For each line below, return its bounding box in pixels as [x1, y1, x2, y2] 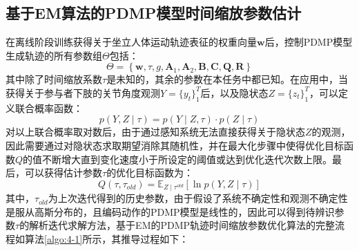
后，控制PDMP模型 [264, 35, 353, 49]
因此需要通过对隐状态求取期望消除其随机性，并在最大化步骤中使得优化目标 [6, 138, 344, 152]
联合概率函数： [14, 100, 83, 115]
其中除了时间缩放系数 [6, 72, 102, 86]
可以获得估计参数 [24, 165, 102, 180]
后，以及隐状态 [200, 85, 269, 100]
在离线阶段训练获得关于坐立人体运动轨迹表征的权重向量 [6, 35, 257, 49]
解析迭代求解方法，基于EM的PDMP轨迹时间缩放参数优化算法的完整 [29, 218, 336, 232]
